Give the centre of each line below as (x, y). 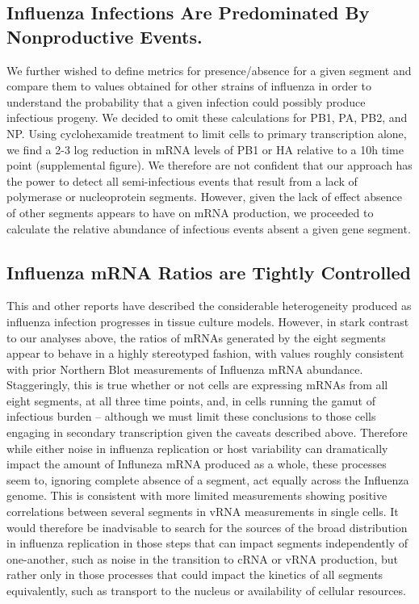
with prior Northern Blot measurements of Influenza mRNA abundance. (185, 369)
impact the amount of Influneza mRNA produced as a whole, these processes (197, 464)
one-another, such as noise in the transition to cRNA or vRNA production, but (203, 558)
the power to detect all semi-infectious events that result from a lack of (182, 180)
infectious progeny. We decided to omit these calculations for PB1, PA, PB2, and (207, 117)
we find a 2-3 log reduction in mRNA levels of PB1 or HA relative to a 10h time (205, 149)
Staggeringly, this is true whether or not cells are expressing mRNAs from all (197, 385)
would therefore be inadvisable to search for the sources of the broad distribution (207, 527)
